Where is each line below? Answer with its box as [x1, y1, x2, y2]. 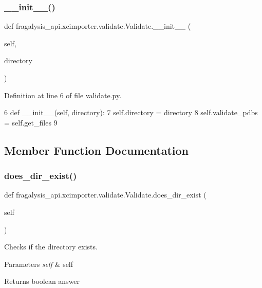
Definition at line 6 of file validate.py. [4, 89, 122, 100]
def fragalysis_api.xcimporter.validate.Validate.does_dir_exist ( [4, 189, 207, 200]
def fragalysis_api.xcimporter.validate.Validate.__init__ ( [4, 21, 191, 31]
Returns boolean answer [4, 276, 80, 286]
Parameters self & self [4, 258, 73, 269]
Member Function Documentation [4, 142, 189, 158]
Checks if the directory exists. [4, 241, 98, 252]
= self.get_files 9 [4, 117, 58, 128]
